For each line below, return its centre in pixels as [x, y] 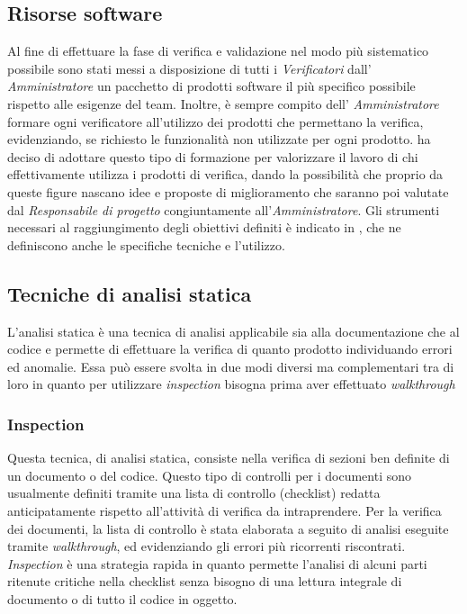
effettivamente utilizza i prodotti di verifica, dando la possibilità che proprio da [225, 174]
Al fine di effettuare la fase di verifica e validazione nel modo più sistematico [218, 51]
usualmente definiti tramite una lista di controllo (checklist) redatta [194, 493]
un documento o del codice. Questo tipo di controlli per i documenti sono [210, 475]
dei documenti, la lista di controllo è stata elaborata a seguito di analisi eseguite [228, 528]
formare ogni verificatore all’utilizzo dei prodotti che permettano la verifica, [216, 121]
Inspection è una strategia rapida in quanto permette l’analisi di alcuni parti [217, 563]
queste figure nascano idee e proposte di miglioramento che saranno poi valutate [228, 191]
